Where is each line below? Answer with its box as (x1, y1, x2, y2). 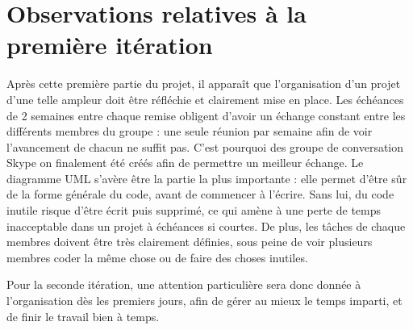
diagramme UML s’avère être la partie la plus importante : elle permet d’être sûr (6, 169, 407, 186)
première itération (6, 28, 213, 61)
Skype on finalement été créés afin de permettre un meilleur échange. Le (6, 154, 364, 171)
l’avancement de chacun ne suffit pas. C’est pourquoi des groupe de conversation (6, 138, 404, 155)
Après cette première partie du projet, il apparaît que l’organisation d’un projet (6, 75, 401, 92)
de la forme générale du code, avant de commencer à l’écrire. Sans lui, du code (6, 186, 394, 203)
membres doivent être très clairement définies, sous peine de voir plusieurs (6, 233, 373, 250)
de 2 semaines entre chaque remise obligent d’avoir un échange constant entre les (6, 107, 406, 123)
